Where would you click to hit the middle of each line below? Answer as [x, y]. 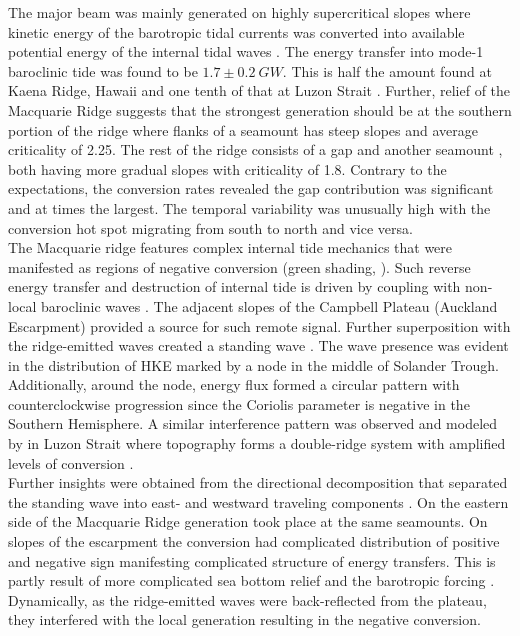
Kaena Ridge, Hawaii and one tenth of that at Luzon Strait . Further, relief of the [259, 90]
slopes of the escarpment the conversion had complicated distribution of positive [254, 541]
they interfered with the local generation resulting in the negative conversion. [244, 619]
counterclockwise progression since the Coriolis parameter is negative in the [239, 403]
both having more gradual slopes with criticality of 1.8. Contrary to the [227, 168]
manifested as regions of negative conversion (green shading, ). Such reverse [239, 266]
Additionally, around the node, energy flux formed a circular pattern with [234, 384]
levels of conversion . [71, 462]
